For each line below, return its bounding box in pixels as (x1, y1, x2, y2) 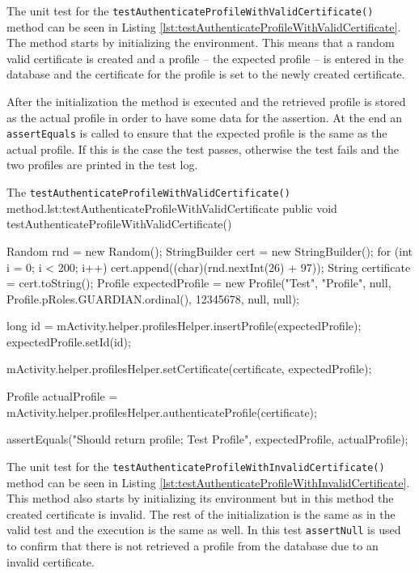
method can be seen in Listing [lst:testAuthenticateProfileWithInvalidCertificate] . (6, 473, 410, 490)
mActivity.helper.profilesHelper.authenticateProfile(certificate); (6, 403, 317, 420)
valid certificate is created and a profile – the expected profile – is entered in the (6, 49, 404, 66)
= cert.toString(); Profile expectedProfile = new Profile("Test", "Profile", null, (6, 274, 391, 291)
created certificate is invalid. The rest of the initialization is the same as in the (6, 505, 396, 522)
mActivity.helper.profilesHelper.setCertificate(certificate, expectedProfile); (6, 360, 372, 377)
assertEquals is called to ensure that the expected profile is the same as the (6, 125, 387, 142)
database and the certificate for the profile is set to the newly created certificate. (6, 66, 405, 83)
